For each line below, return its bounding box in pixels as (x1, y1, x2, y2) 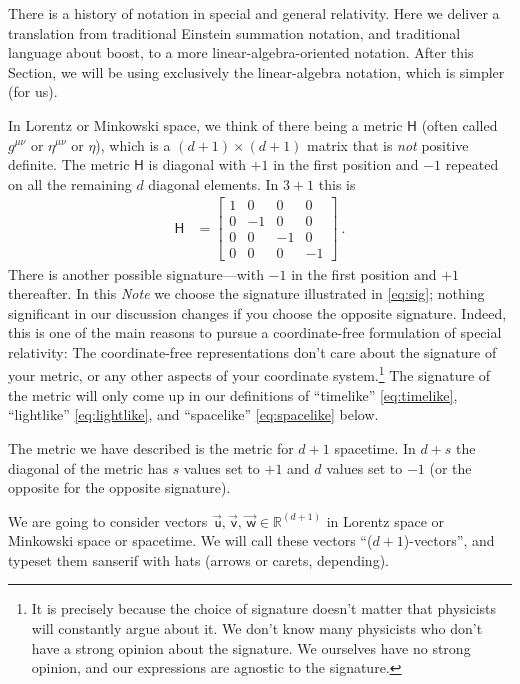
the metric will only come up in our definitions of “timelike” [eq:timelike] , (8, 384, 458, 405)
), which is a (95, 134, 171, 155)
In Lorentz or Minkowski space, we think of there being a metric (8, 114, 403, 135)
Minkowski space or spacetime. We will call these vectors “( (8, 530, 373, 551)
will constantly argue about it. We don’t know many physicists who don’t (31, 618, 483, 639)
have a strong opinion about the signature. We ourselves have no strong (31, 637, 471, 658)
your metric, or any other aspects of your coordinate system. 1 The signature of (8, 362, 491, 386)
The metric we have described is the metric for (8, 437, 294, 458)
